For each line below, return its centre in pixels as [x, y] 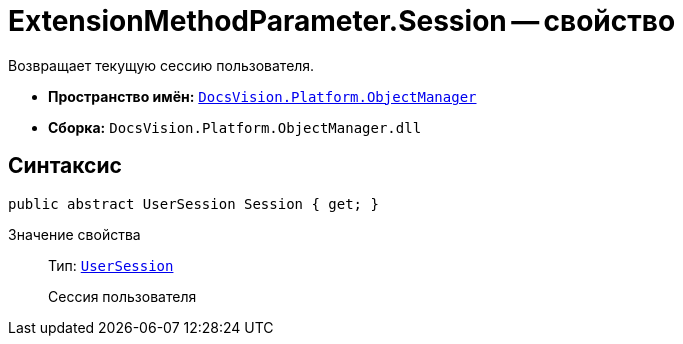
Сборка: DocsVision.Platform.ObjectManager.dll [235, 127]
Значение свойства [74, 234]
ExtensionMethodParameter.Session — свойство [342, 21]
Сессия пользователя [122, 296]
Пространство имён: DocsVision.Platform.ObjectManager [262, 96]
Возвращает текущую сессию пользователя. [161, 65]
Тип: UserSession [111, 265]
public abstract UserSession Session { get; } [193, 203]
